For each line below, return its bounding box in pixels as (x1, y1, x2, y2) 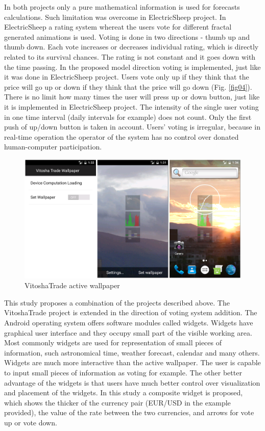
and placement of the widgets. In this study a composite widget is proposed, (4, 387, 243, 398)
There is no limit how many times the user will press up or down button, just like (4, 91, 260, 102)
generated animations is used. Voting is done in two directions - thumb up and (4, 31, 250, 42)
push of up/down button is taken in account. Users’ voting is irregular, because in (4, 121, 260, 132)
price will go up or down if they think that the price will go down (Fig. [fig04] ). (4, 81, 252, 92)
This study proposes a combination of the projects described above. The (4, 297, 230, 308)
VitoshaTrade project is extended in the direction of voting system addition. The (4, 307, 257, 318)
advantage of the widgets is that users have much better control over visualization (4, 377, 260, 388)
